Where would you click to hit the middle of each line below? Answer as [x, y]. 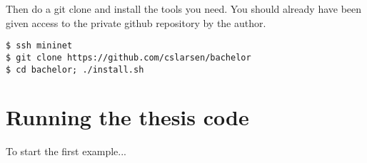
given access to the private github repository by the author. [136, 22]
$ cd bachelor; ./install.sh [75, 69]
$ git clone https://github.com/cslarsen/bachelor [129, 57]
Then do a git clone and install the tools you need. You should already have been [184, 9]
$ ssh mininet [39, 46]
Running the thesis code [127, 117]
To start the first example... [66, 151]
